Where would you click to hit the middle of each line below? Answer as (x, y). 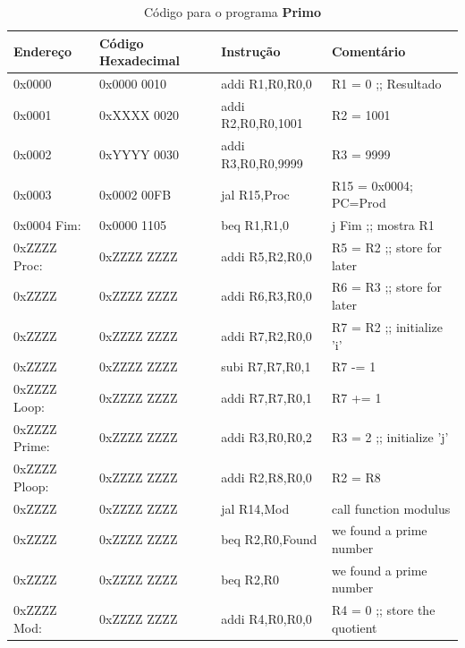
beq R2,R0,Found (269, 539)
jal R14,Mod (255, 508)
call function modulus (391, 508)
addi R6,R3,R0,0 (266, 296)
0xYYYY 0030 (139, 154)
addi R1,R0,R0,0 (266, 84)
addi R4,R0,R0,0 (266, 619)
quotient (354, 627)
